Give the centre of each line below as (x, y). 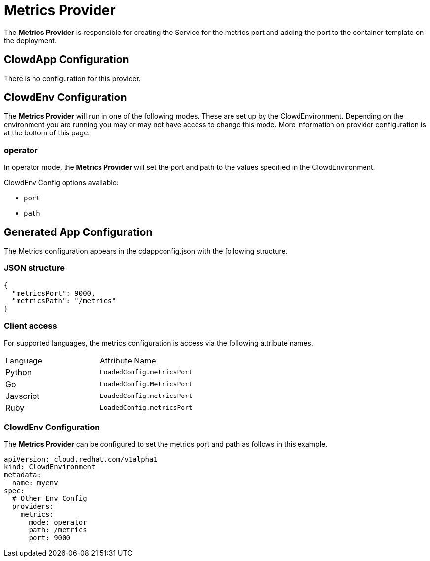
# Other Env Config (50, 499)
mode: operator (58, 522)
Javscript (23, 396)
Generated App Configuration (78, 232)
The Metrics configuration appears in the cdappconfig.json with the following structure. (146, 251)
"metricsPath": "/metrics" (64, 301)
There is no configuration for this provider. (72, 78)
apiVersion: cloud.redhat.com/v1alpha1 (81, 459)
